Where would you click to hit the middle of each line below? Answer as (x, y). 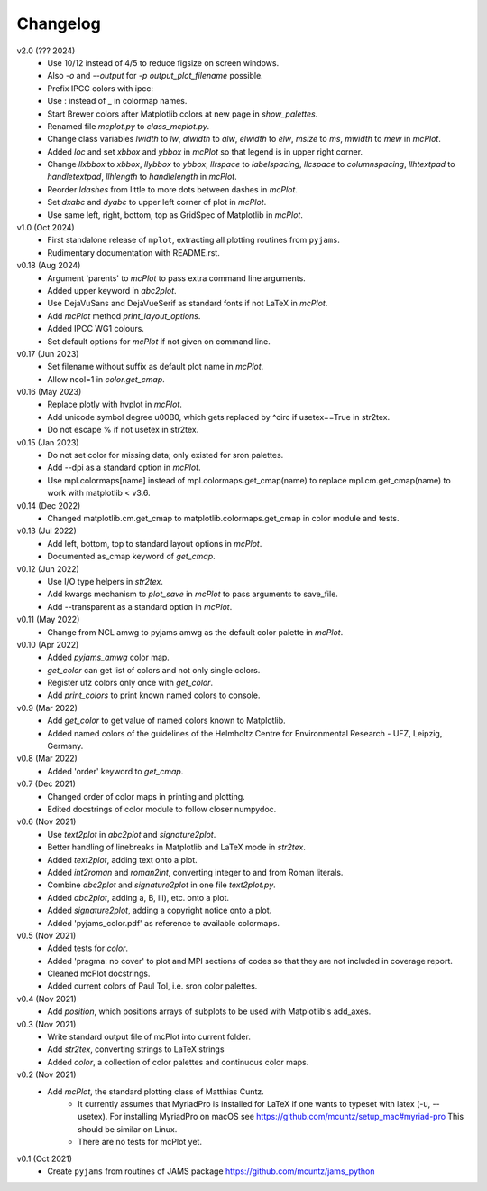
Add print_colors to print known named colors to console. (154, 695)
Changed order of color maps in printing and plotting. (146, 796)
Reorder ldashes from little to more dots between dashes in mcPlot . (172, 189)
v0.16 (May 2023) (49, 392)
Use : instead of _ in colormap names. (117, 101)
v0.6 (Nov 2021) (46, 821)
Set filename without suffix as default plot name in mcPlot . (156, 367)
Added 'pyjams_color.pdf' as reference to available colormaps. (163, 923)
